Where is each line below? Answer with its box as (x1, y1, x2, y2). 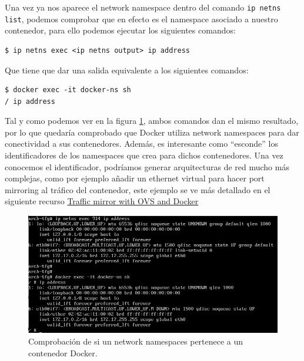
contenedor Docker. (28, 346, 98, 359)
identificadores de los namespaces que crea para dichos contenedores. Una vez (5, 149, 283, 161)
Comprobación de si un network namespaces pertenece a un (28, 335, 243, 347)
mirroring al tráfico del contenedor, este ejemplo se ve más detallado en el (5, 183, 270, 195)
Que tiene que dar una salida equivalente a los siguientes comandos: (5, 63, 249, 76)
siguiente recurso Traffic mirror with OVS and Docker (5, 195, 199, 207)
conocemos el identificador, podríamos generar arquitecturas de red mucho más (5, 160, 289, 173)
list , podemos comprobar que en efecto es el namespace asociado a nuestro (5, 12, 278, 25)
